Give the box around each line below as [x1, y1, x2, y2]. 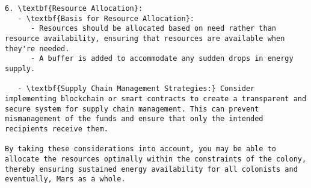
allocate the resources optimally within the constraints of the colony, [5, 154, 307, 163]
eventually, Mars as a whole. [5, 175, 126, 184]
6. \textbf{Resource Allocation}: [5, 4, 143, 13]
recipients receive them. [5, 124, 108, 133]
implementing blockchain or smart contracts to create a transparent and [5, 94, 307, 103]
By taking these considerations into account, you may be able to [5, 145, 277, 154]
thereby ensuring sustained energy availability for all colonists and [5, 164, 298, 174]
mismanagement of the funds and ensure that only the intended [5, 114, 263, 124]
